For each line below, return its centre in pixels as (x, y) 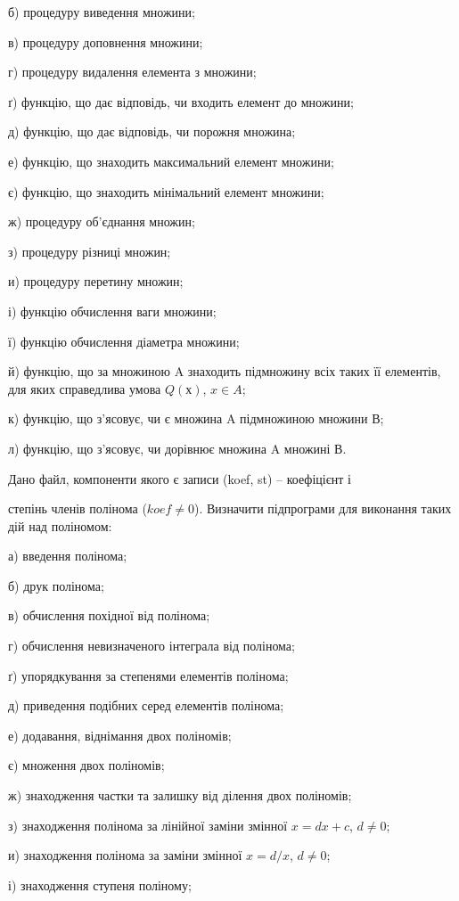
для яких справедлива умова (85, 388)
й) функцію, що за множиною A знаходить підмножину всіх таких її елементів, (225, 371)
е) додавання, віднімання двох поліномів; (120, 735)
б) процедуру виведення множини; (102, 12)
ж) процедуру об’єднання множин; (102, 221)
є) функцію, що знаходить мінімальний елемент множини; (166, 191)
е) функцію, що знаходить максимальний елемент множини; (171, 161)
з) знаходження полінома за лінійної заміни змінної (148, 825)
